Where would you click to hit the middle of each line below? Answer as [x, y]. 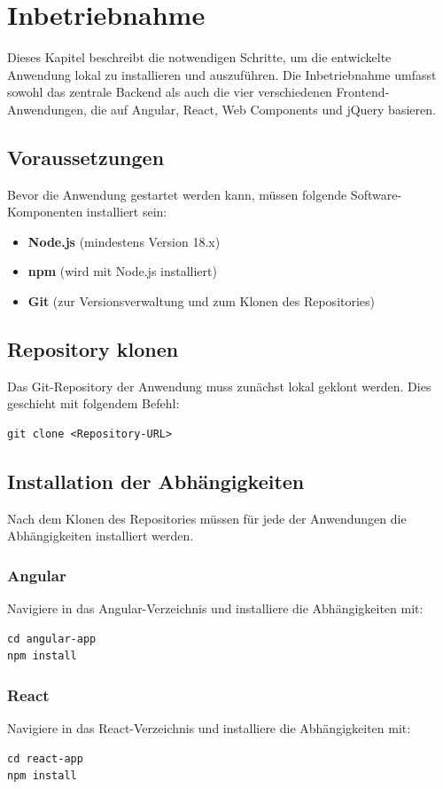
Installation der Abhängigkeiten [156, 481]
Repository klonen [93, 349]
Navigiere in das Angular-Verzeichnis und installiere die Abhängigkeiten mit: [215, 608]
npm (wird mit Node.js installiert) [122, 271]
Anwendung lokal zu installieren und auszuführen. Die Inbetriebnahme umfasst [222, 74]
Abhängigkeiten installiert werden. [101, 536]
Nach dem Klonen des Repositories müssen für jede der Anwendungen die [207, 518]
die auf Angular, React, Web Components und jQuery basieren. [263, 109]
